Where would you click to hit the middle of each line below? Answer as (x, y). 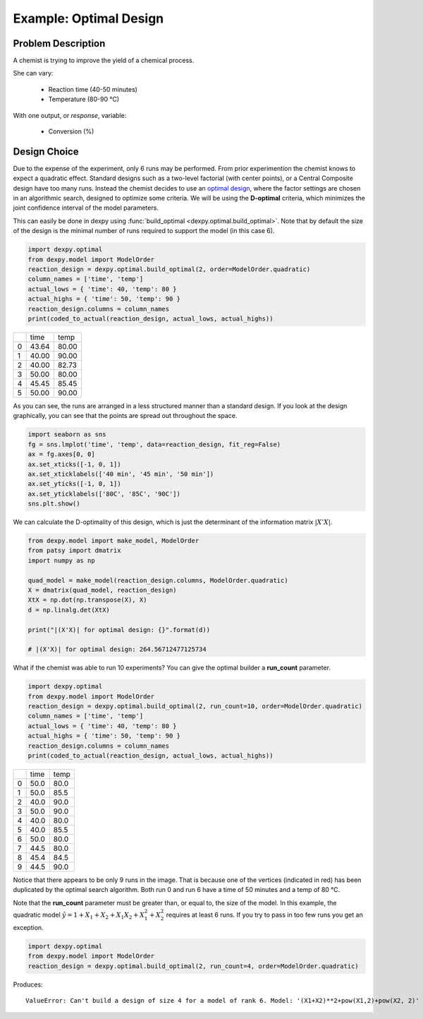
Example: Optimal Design (88, 18)
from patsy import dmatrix (74, 550)
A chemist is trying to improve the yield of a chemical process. (104, 61)
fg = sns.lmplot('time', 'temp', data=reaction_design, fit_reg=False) (154, 444)
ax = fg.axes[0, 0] (61, 454)
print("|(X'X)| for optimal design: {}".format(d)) (119, 630)
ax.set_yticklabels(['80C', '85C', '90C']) (104, 494)
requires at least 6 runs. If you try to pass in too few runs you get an (264, 915)
